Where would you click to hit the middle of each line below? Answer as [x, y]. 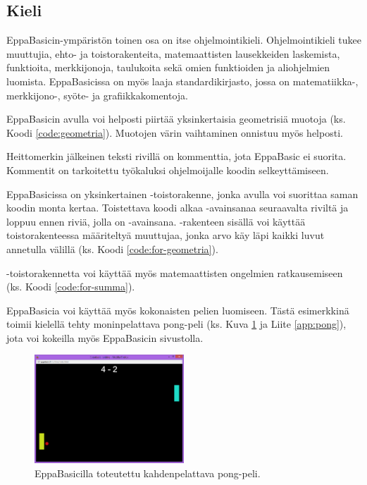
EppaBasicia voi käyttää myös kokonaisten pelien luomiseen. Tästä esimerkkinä [178, 310]
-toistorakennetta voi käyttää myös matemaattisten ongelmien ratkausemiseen [175, 272]
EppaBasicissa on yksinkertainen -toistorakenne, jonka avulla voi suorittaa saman [182, 194]
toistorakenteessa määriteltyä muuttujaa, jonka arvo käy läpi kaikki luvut [166, 235]
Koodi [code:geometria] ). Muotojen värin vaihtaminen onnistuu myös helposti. [175, 132]
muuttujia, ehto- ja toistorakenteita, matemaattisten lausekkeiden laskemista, [173, 53]
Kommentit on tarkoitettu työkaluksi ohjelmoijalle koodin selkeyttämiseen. [168, 170]
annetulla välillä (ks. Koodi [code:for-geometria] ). [112, 248]
